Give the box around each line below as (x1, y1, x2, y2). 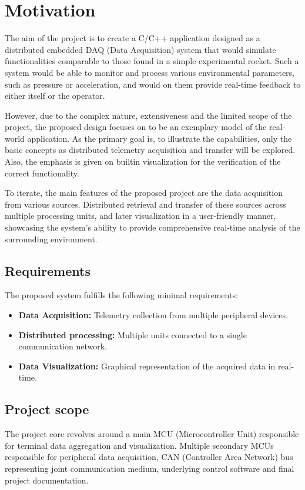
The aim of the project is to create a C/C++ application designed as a (5, 32, 260, 44)
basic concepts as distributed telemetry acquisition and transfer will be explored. (5, 144, 296, 156)
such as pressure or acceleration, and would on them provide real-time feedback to (5, 78, 301, 90)
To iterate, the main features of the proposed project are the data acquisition (5, 186, 283, 199)
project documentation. (5, 474, 89, 486)
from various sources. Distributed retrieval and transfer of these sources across (5, 198, 286, 210)
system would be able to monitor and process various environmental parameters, (5, 66, 295, 78)
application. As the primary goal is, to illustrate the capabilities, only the (27, 132, 292, 144)
